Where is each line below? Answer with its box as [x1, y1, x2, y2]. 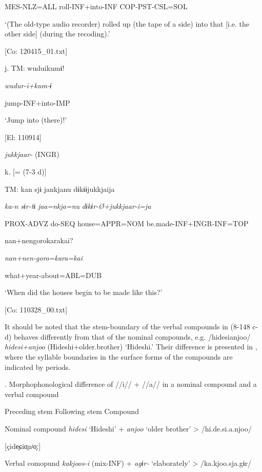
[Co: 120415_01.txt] [5, 45, 68, 56]
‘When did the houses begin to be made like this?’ [5, 287, 163, 298]
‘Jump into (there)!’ [5, 114, 67, 125]
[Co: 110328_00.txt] [5, 304, 68, 314]
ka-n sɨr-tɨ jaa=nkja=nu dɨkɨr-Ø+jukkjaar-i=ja [5, 201, 151, 211]
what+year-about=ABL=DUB [5, 269, 102, 280]
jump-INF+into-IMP [5, 97, 70, 108]
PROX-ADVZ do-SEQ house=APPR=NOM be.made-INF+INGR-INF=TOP [5, 218, 249, 228]
